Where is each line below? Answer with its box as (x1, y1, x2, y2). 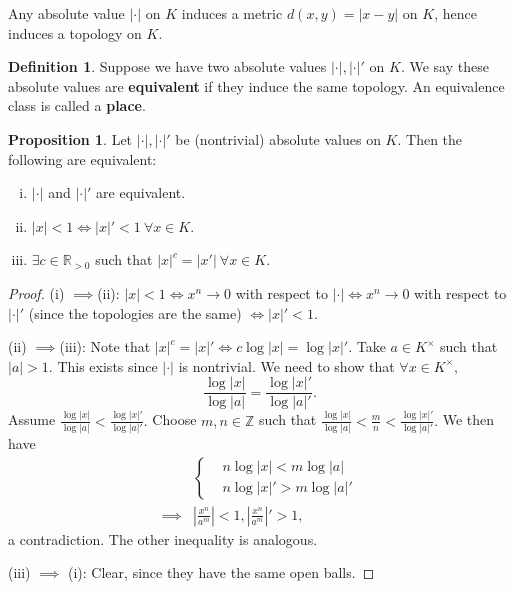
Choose (152, 409, 197, 430)
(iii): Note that (59, 336, 151, 357)
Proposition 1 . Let (8, 128, 133, 149)
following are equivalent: (8, 148, 157, 169)
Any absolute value (8, 3, 125, 23)
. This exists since (48, 355, 158, 376)
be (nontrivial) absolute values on (175, 128, 381, 149)
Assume (8, 409, 56, 430)
